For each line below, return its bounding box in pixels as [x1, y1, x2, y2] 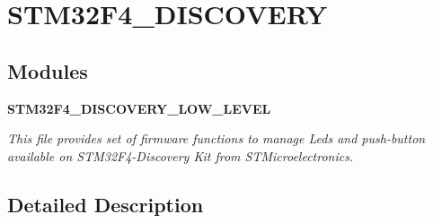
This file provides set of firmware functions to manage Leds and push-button [7, 129, 426, 148]
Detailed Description [7, 190, 204, 218]
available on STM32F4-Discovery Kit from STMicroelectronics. [7, 146, 354, 165]
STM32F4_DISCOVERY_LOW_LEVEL [7, 99, 271, 117]
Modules [7, 56, 88, 84]
